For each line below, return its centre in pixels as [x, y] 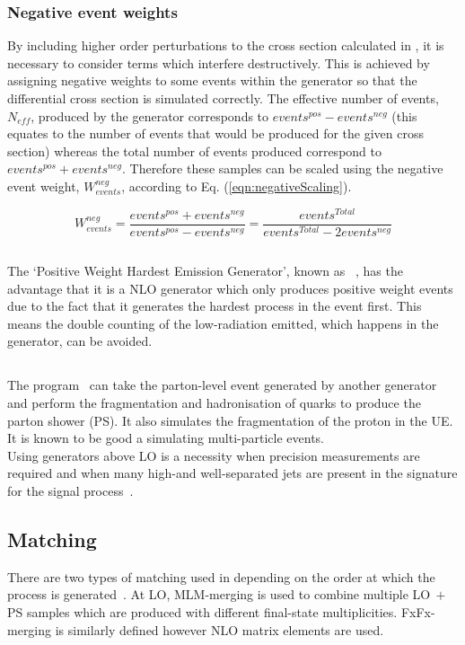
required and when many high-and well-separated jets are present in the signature [232, 473]
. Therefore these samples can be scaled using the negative [282, 168]
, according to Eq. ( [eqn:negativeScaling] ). [237, 186]
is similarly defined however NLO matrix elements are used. [219, 629]
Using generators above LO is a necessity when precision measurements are [214, 455]
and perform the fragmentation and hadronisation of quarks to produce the [214, 403]
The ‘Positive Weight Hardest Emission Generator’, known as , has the [205, 271]
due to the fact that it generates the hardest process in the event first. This [215, 306]
